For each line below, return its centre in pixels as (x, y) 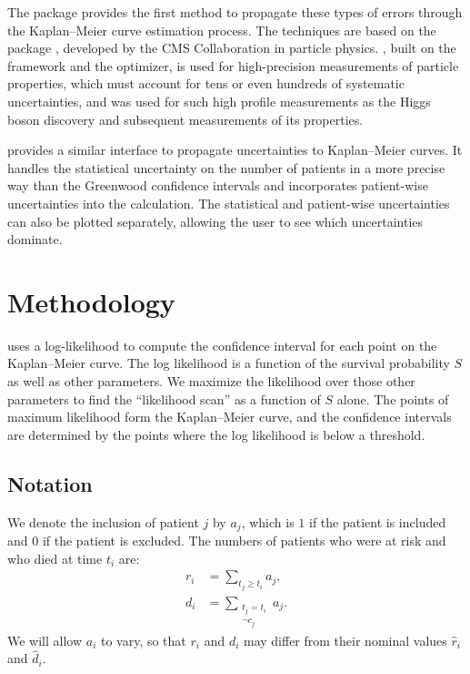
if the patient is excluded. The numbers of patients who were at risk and (244, 541)
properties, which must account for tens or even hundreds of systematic (206, 83)
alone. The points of (393, 398)
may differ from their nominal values (345, 640)
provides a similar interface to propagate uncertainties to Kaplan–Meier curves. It (235, 150)
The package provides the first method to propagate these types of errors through (235, 12)
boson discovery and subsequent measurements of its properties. (185, 119)
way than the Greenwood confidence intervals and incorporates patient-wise (218, 185)
